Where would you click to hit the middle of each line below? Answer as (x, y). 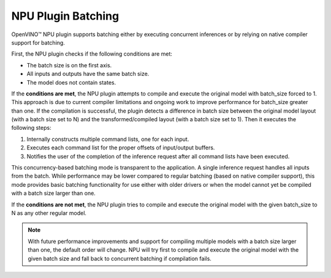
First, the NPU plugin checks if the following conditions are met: (92, 54)
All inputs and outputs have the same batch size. (88, 74)
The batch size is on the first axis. (69, 65)
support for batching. (38, 42)
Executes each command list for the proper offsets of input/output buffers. (121, 148)
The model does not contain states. (71, 82)
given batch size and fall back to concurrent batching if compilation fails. (120, 258)
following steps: (31, 128)
